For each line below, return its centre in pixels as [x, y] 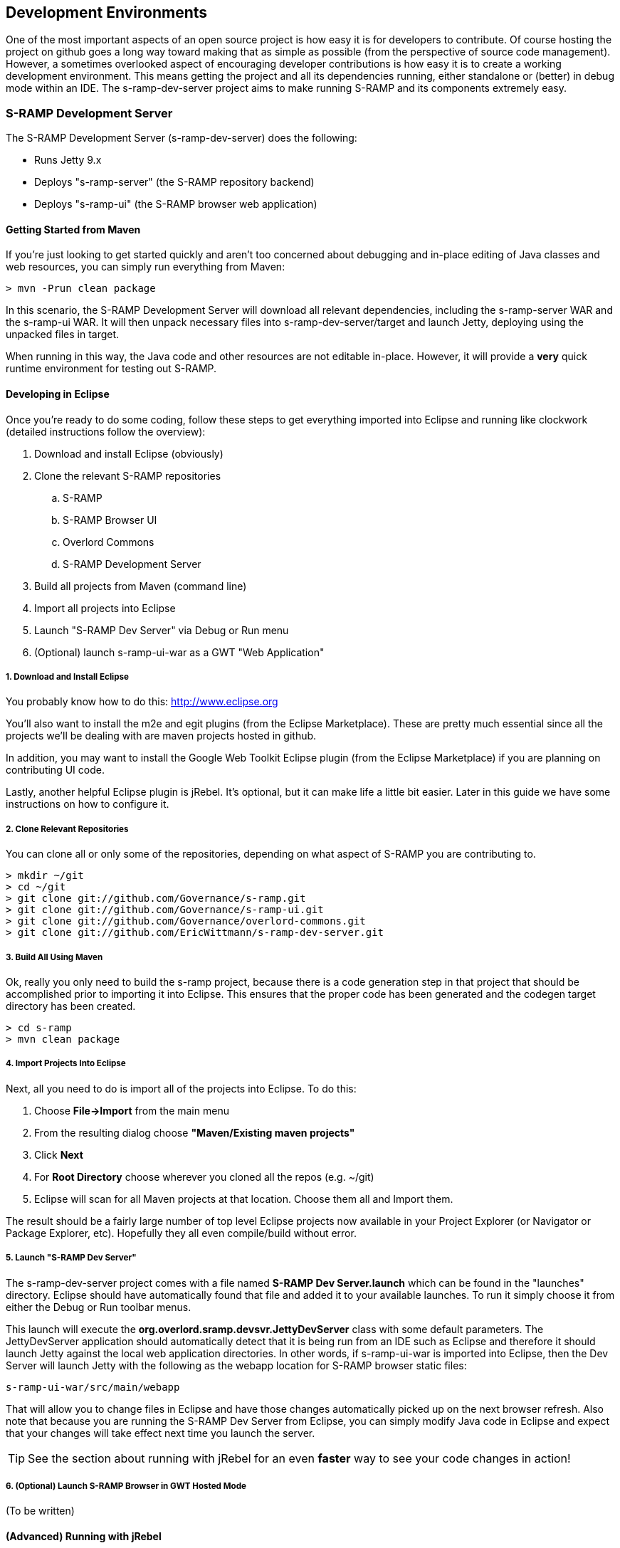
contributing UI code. [55, 770]
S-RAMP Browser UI [110, 520]
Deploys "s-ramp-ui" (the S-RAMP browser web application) [176, 204]
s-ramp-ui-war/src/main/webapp [93, 1387]
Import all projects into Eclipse [105, 608]
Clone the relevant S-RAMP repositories [128, 475]
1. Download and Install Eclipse [67, 677]
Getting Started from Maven [73, 229]
